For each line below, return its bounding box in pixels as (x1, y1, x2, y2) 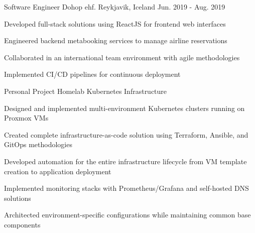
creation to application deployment (4, 166, 111, 176)
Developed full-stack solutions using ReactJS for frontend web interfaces (4, 18, 226, 29)
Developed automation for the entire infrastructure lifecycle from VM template (4, 156, 247, 166)
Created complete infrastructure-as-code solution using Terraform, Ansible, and (4, 129, 248, 140)
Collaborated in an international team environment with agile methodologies (4, 52, 240, 62)
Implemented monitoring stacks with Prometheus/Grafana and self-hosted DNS (4, 183, 249, 193)
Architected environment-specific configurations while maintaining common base (4, 209, 251, 220)
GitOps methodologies (4, 139, 72, 150)
